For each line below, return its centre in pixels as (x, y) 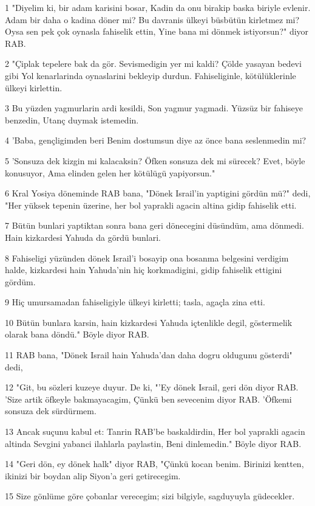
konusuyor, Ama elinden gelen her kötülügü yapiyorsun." (110, 172)
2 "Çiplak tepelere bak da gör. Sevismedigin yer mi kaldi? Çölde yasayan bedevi (153, 64)
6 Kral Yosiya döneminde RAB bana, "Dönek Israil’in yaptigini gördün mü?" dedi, (158, 193)
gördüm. (20, 281)
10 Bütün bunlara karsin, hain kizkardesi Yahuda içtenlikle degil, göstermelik (149, 322)
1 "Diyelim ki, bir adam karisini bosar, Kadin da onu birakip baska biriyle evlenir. (158, 7)
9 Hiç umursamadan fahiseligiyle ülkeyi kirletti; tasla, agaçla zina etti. (135, 302)
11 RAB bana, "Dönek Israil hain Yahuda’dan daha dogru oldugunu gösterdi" (149, 355)
